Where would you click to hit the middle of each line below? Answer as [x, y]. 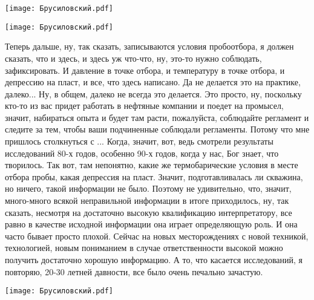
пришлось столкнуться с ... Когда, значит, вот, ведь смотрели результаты [139, 141]
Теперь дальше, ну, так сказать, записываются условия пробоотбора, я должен [149, 46]
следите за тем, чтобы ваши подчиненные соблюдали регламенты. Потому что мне [157, 129]
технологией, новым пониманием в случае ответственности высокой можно [144, 248]
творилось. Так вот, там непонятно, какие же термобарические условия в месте [152, 165]
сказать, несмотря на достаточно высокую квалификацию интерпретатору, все [149, 212]
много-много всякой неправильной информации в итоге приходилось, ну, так [147, 201]
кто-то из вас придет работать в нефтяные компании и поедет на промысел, [144, 106]
